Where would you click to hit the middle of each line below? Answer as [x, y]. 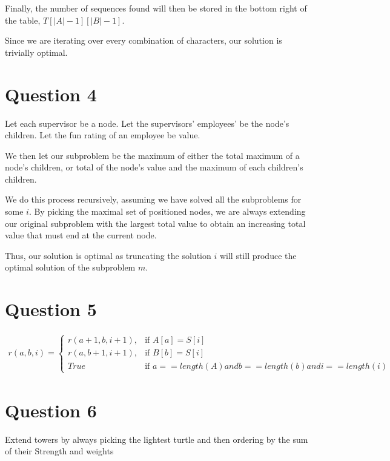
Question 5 [51, 309]
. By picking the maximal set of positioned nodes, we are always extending [167, 211]
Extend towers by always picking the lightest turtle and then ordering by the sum [157, 439]
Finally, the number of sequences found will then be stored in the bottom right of [156, 8]
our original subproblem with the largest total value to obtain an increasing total [155, 223]
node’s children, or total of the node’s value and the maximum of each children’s [154, 167]
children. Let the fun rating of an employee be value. [103, 135]
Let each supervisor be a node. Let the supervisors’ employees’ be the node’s [147, 123]
